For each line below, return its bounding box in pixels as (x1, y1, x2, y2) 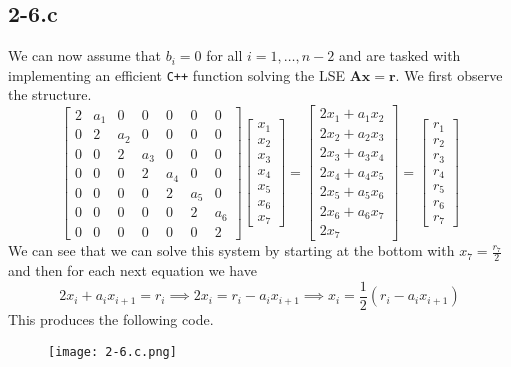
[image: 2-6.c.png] (48, 344, 177, 359)
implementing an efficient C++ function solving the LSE (8, 64, 345, 85)
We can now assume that (8, 45, 161, 66)
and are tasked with (338, 45, 461, 66)
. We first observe (395, 64, 503, 85)
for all (206, 45, 243, 66)
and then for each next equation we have (8, 260, 257, 281)
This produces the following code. (8, 308, 214, 329)
